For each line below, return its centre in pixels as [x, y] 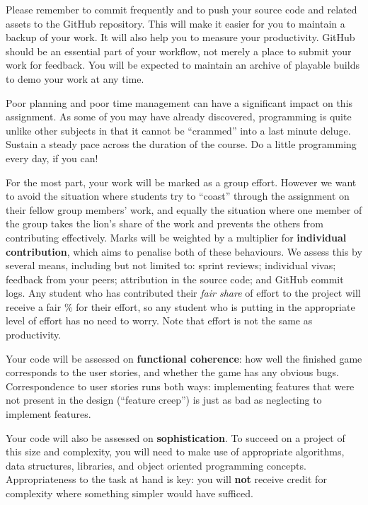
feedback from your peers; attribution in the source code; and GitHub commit [175, 279]
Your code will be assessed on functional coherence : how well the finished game [184, 358]
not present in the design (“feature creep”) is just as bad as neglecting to [164, 400]
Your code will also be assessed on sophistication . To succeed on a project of [176, 437]
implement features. [48, 414]
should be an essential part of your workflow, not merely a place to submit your [179, 51]
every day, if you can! [52, 158]
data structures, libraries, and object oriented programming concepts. [156, 465]
